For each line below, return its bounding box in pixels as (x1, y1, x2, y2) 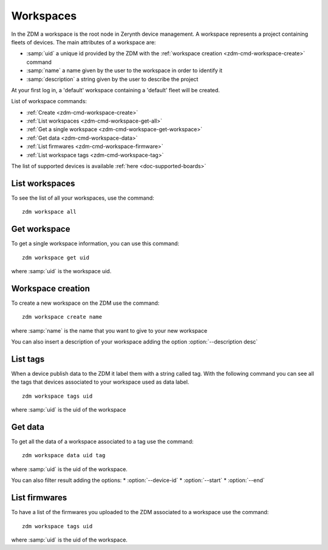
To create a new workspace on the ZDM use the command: (11, 299, 160, 307)
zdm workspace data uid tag (22, 452, 106, 459)
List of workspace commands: (11, 98, 87, 105)
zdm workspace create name (22, 313, 103, 321)
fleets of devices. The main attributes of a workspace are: (11, 38, 156, 46)
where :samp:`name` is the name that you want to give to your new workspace (11, 327, 208, 334)
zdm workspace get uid (22, 254, 90, 261)
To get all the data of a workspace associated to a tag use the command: (11, 438, 194, 446)
